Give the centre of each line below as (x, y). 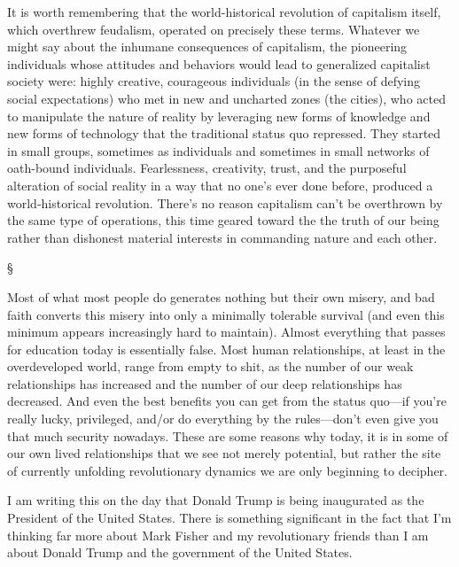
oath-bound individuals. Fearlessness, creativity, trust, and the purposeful (207, 168)
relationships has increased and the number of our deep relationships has (205, 383)
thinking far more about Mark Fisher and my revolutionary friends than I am (218, 535)
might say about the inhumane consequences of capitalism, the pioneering (207, 47)
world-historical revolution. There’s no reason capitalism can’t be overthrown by (225, 202)
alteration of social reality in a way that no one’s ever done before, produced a (220, 185)
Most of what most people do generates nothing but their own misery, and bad (221, 296)
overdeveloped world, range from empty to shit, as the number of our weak (210, 366)
